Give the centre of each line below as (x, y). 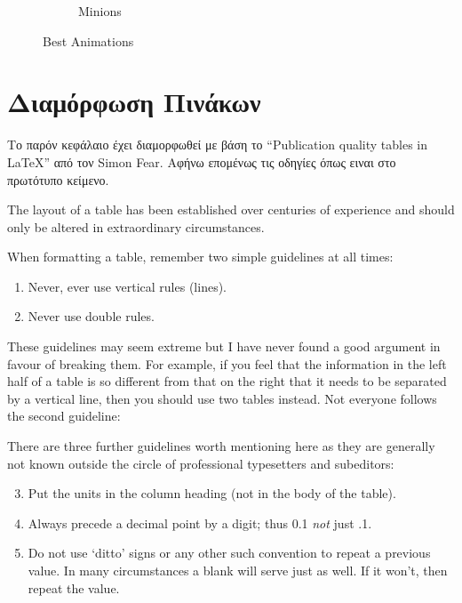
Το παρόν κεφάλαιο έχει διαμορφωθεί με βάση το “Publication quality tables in (218, 145)
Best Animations (88, 40)
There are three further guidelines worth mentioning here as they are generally (221, 446)
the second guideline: (64, 416)
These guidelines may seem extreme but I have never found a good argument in (224, 346)
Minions (100, 11)
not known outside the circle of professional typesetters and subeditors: (201, 463)
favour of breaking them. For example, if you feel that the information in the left (227, 363)
